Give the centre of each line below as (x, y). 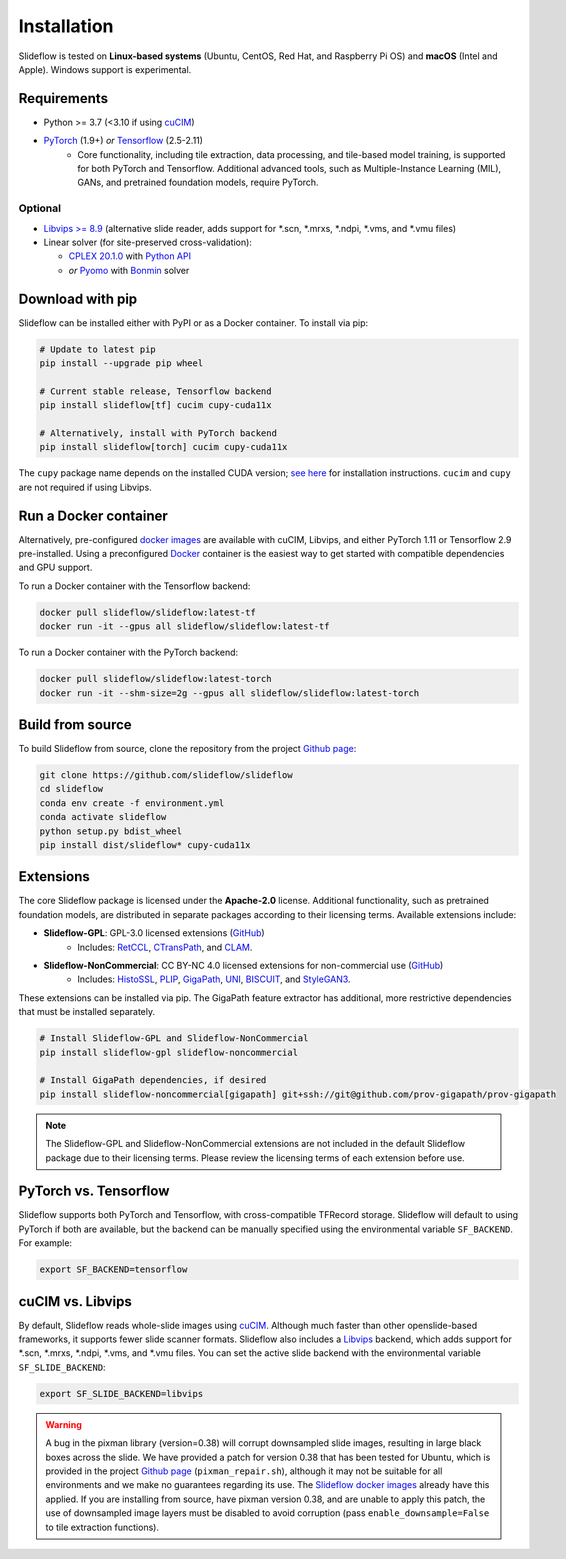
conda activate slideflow (103, 817)
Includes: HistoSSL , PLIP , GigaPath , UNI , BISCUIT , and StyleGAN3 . (214, 979)
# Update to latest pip (98, 349)
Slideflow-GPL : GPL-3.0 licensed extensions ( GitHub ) (154, 933)
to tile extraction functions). (102, 1527)
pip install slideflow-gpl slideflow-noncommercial (169, 1052)
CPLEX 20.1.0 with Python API (130, 256)
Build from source (75, 724)
